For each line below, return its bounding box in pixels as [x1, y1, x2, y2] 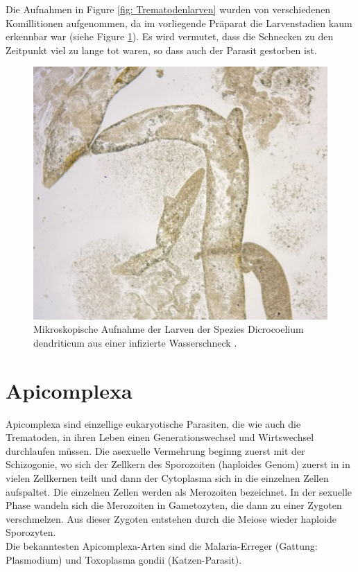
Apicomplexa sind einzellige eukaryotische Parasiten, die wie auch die [6, 416, 301, 431]
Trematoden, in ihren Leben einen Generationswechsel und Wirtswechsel [6, 430, 314, 444]
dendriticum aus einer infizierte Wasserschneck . [33, 335, 237, 349]
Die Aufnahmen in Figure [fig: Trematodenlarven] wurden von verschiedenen [6, 2, 331, 16]
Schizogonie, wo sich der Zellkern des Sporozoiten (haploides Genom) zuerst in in [6, 457, 350, 471]
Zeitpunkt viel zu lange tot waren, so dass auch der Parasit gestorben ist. [6, 42, 317, 57]
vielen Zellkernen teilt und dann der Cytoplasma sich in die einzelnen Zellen [6, 470, 329, 485]
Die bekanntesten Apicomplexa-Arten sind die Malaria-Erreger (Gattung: [6, 538, 318, 553]
